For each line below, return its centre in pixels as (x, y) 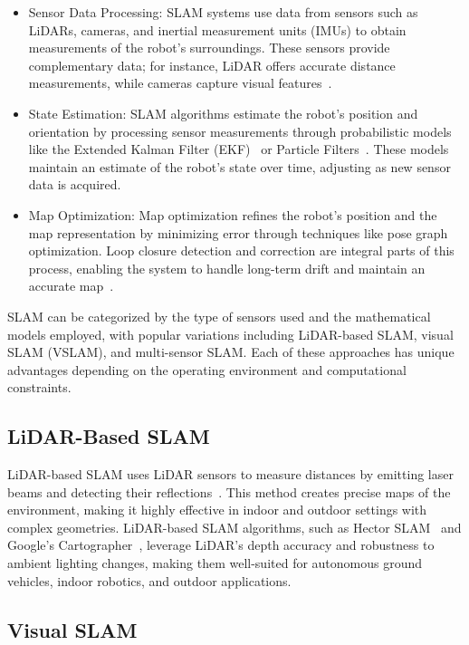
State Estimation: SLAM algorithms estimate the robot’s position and (223, 113)
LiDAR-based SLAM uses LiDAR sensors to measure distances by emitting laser (230, 474)
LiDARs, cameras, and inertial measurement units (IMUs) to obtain (217, 29)
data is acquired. (75, 184)
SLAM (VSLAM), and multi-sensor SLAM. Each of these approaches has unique (231, 352)
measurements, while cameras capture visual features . (180, 83)
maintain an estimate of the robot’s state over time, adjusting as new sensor (239, 166)
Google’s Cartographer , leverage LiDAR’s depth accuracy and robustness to (221, 545)
